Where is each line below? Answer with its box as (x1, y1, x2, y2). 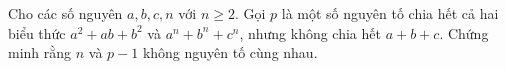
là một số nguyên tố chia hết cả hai (281, 3, 499, 23)
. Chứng (439, 22, 489, 43)
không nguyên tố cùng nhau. (142, 42, 318, 63)
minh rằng (8, 42, 72, 63)
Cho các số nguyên (8, 3, 123, 23)
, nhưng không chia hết (239, 22, 381, 43)
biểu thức (8, 22, 66, 43)
